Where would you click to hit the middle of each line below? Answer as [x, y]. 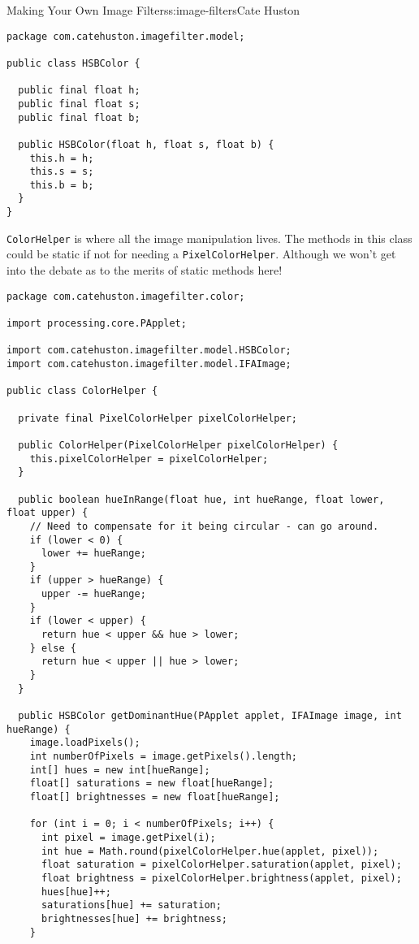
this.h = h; [62, 158]
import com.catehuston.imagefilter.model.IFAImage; [149, 364]
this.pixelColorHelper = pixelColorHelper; [149, 459]
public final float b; [79, 117]
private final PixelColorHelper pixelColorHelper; [158, 418]
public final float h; [79, 91]
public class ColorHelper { [82, 391]
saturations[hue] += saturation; [131, 905]
